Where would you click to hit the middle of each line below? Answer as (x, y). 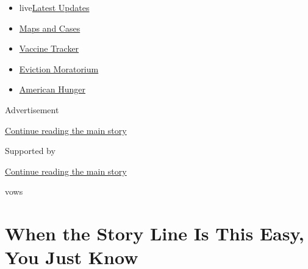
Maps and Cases (50, 28)
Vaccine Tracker (49, 48)
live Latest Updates (54, 7)
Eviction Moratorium (59, 68)
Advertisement (32, 109)
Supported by (30, 151)
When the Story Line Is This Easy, (155, 233)
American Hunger (52, 89)
